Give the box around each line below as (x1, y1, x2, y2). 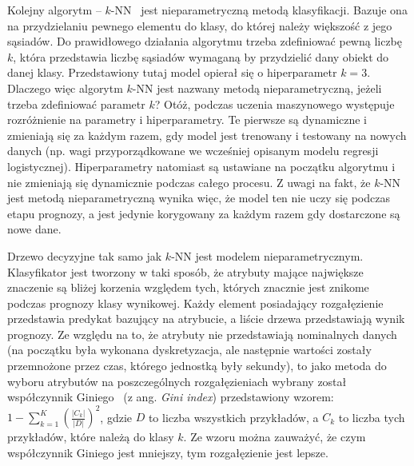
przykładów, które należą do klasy (7, 428, 174, 445)
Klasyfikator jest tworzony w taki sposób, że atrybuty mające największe (7, 263, 364, 280)
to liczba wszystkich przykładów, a (148, 408, 319, 425)
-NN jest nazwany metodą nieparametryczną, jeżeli (132, 79, 382, 96)
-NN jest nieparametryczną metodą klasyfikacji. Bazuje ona (110, 2, 408, 18)
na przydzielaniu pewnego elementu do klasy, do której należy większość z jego (7, 17, 392, 34)
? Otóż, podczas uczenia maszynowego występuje (154, 95, 395, 112)
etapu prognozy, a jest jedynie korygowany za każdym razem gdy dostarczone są (7, 205, 400, 221)
